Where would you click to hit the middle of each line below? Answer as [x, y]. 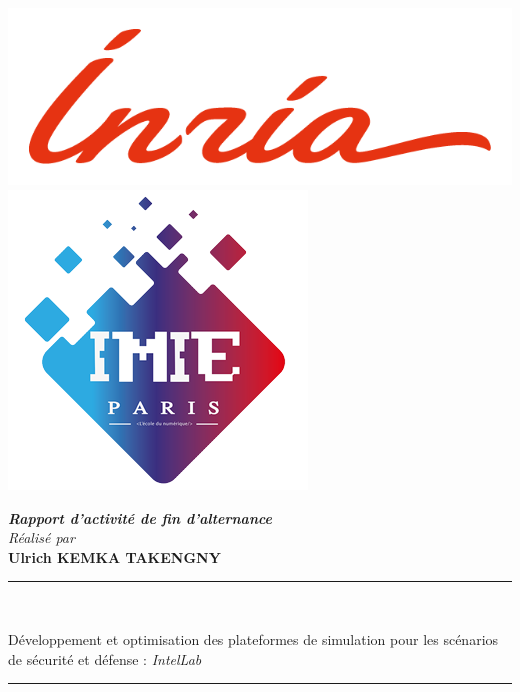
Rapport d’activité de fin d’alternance [140, 517]
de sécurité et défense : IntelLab [105, 658]
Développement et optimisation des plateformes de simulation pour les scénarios [253, 638]
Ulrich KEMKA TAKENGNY [114, 556]
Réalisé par [41, 537]
